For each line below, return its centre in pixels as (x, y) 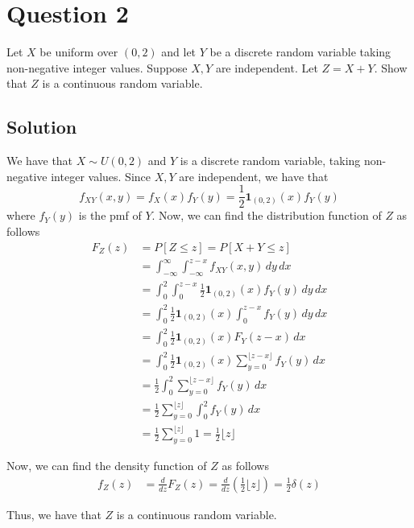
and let (179, 52)
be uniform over (79, 52)
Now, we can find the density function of (107, 466)
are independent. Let (267, 67)
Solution (42, 127)
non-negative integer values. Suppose (97, 67)
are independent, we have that (254, 176)
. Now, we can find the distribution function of (267, 215)
